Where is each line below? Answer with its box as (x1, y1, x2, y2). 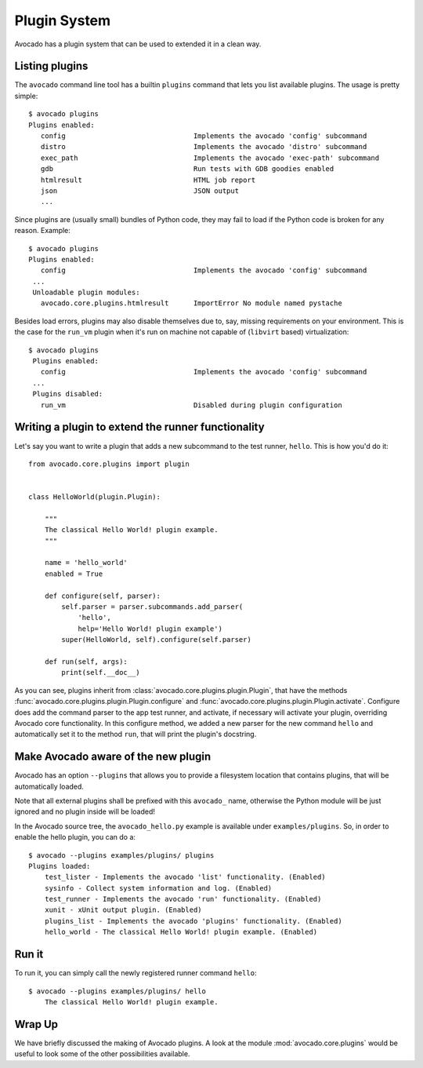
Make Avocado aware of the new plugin (14, 750, 211, 764)
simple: (14, 91, 38, 100)
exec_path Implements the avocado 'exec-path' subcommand (40, 153, 380, 162)
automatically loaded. (14, 782, 84, 791)
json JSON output (40, 186, 239, 195)
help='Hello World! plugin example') (78, 624, 223, 633)
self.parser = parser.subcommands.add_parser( (61, 602, 244, 611)
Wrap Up (14, 1017, 59, 1031)
